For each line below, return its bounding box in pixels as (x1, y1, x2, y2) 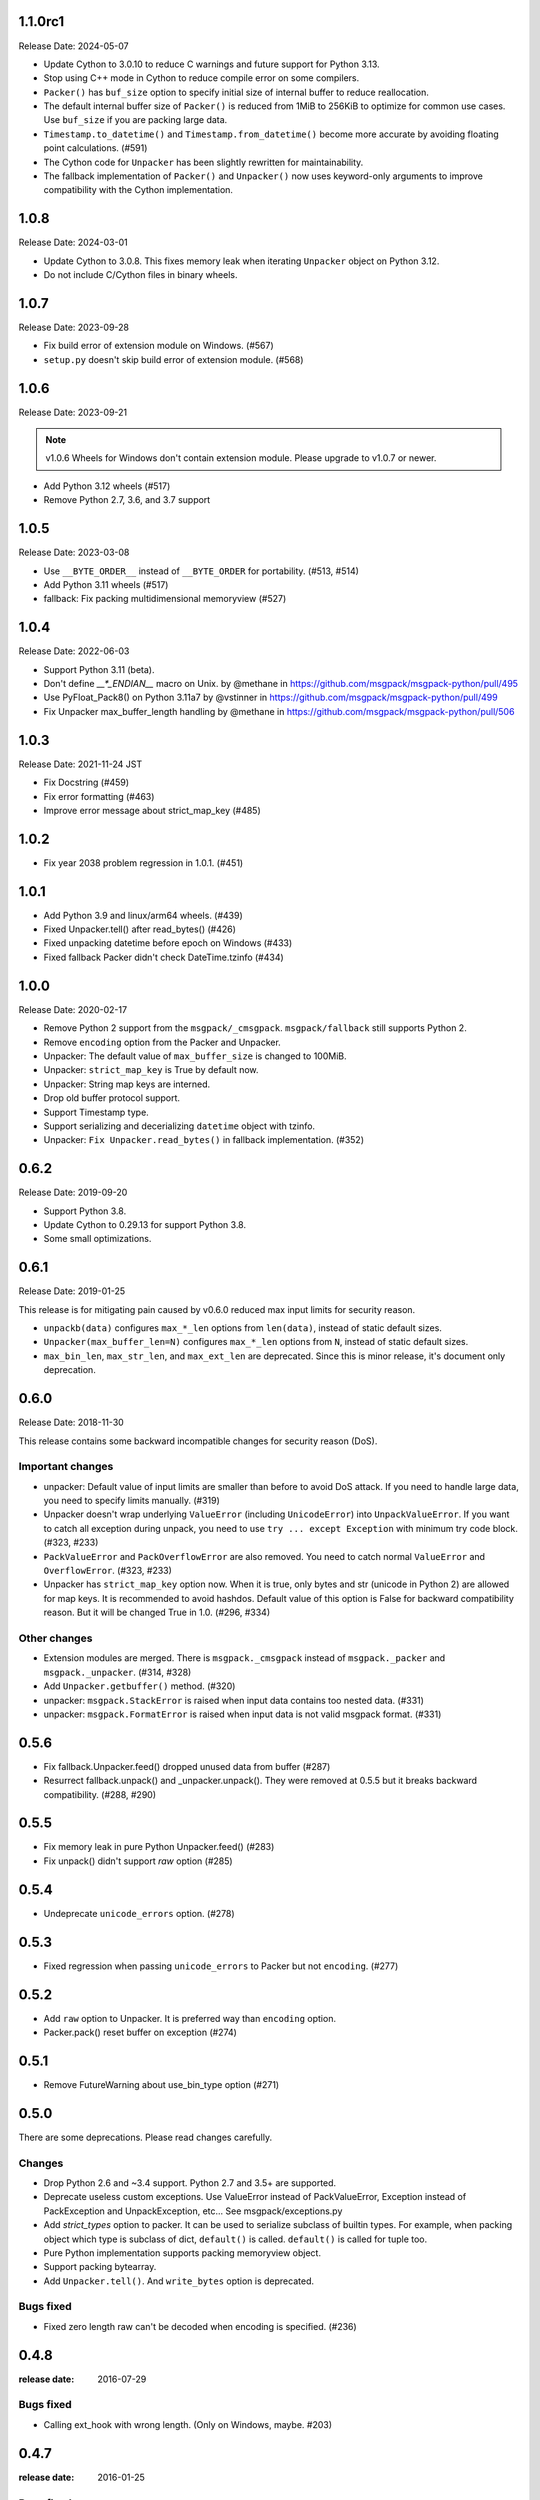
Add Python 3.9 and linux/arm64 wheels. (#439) (43, 909, 244, 921)
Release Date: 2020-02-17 (18, 1003, 128, 1015)
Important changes (18, 1460, 114, 1474)
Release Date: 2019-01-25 (18, 1285, 126, 1297)
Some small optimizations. (43, 1233, 152, 1245)
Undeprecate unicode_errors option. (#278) (43, 1907, 235, 1919)
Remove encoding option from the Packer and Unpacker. (43, 1036, 282, 1048)
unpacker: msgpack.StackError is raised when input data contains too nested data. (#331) (43, 1694, 425, 1706)
